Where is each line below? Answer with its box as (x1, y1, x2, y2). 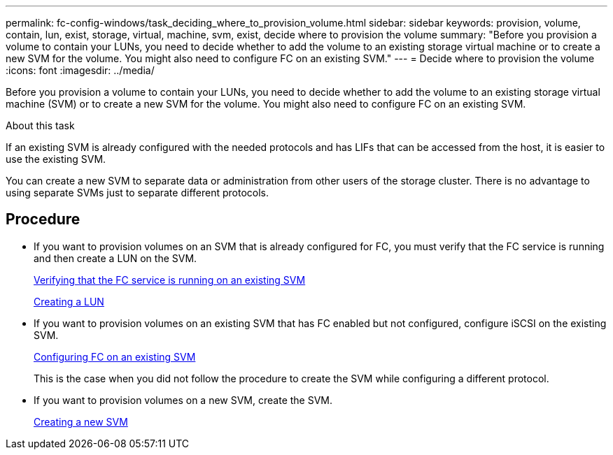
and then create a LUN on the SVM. (34, 252, 197, 264)
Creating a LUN (34, 295, 104, 308)
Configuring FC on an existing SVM (34, 350, 196, 363)
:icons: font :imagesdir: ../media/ (6, 64, 155, 76)
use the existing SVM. (6, 153, 106, 165)
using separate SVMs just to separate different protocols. (6, 187, 269, 198)
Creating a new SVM (34, 415, 128, 428)
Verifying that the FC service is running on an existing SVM (34, 273, 306, 286)
